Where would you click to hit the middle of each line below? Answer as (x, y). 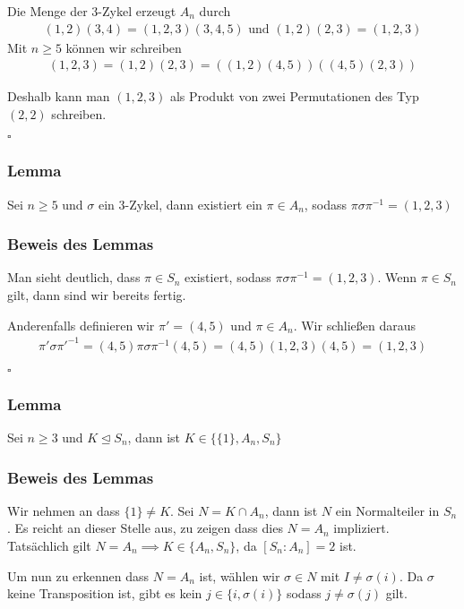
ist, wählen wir (240, 575)
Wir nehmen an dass (64, 510)
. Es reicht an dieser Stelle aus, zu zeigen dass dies (145, 528)
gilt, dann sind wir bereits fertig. (97, 295)
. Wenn (397, 277)
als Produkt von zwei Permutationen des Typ (294, 96)
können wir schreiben (124, 47)
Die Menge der (47, 11)
